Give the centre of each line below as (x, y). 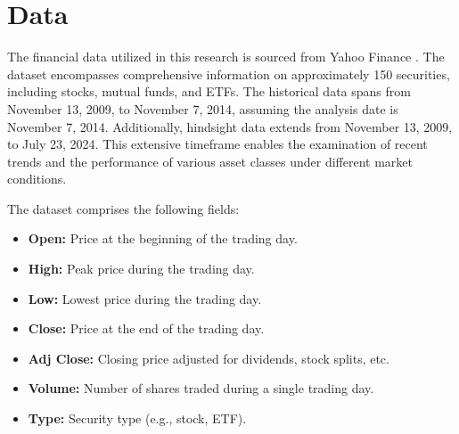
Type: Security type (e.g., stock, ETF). (137, 418)
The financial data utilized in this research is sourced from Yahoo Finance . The (226, 57)
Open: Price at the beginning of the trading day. (163, 238)
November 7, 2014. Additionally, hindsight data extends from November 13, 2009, (230, 126)
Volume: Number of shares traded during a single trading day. (201, 388)
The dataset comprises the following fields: (123, 208)
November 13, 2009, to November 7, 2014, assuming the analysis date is (203, 108)
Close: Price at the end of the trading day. (146, 328)
